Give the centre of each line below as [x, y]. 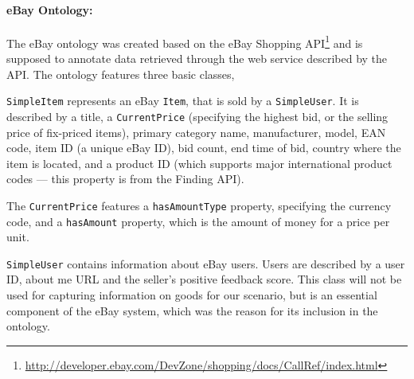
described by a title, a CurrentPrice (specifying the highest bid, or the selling [197, 116]
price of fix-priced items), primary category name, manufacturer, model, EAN [196, 132]
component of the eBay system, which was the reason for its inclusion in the [192, 310]
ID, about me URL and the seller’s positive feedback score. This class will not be [204, 279]
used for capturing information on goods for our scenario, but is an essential [192, 295]
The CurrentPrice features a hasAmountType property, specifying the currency [199, 205]
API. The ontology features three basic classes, [121, 74]
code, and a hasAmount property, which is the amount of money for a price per [198, 221]
